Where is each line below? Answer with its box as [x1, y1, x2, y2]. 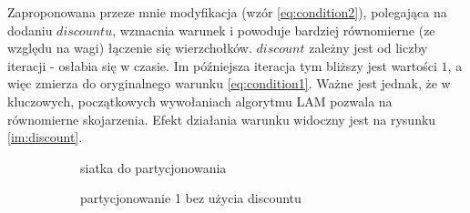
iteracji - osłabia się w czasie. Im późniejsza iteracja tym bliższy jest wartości [7, 56, 437, 75]
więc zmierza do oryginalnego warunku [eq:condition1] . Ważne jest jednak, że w [7, 74, 451, 93]
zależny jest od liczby [309, 38, 428, 57]
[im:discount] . [7, 127, 83, 147]
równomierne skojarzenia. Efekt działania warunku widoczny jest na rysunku [7, 109, 436, 128]
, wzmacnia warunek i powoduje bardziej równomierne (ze [112, 20, 435, 39]
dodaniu [7, 20, 53, 39]
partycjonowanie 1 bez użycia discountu [80, 188, 301, 208]
